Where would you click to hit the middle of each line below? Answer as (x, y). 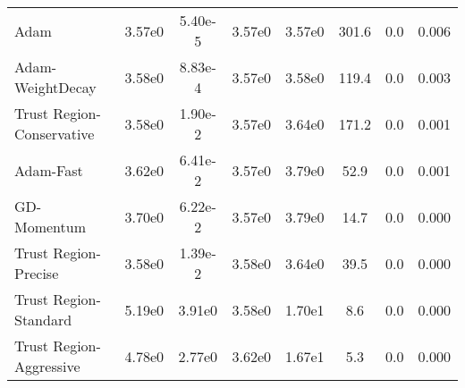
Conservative (55, 134)
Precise (37, 273)
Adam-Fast (49, 170)
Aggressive (47, 366)
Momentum (51, 227)
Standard (43, 320)
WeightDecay (55, 87)
